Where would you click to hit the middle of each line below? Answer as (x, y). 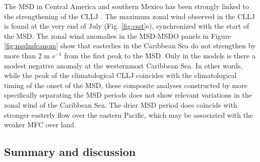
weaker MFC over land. (40, 125)
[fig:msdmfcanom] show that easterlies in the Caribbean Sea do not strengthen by (130, 46)
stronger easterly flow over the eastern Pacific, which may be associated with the (129, 114)
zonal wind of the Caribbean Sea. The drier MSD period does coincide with (121, 104)
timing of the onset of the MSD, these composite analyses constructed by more (126, 85)
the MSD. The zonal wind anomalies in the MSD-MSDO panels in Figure (118, 35)
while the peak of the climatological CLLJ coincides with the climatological (120, 75)
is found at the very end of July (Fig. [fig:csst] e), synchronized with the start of (127, 26)
